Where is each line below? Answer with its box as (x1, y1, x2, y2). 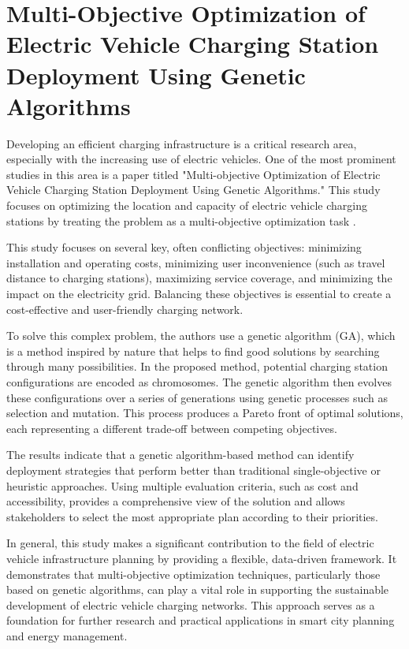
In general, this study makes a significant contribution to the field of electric (6, 535, 374, 551)
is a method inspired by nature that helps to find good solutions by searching (6, 342, 380, 359)
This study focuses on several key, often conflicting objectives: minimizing (6, 239, 362, 255)
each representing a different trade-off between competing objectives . (6, 420, 337, 436)
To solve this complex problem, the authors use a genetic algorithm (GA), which (6, 327, 396, 344)
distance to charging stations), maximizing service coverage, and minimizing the (6, 270, 392, 286)
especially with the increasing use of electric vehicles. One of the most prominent (6, 151, 396, 167)
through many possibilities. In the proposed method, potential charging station (6, 358, 388, 375)
